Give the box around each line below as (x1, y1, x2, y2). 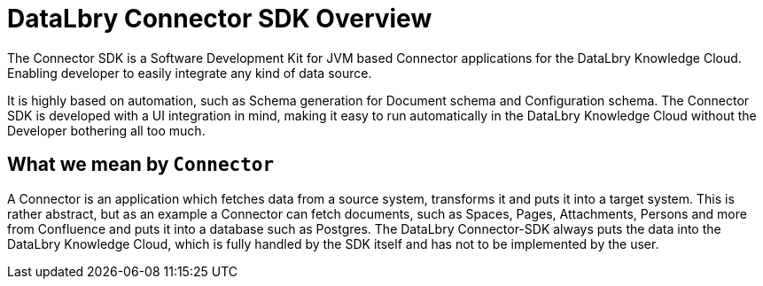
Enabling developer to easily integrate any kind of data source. (7, 65, 372, 81)
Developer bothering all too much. (7, 122, 206, 138)
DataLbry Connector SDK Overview (7, 4, 432, 34)
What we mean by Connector (7, 153, 275, 176)
